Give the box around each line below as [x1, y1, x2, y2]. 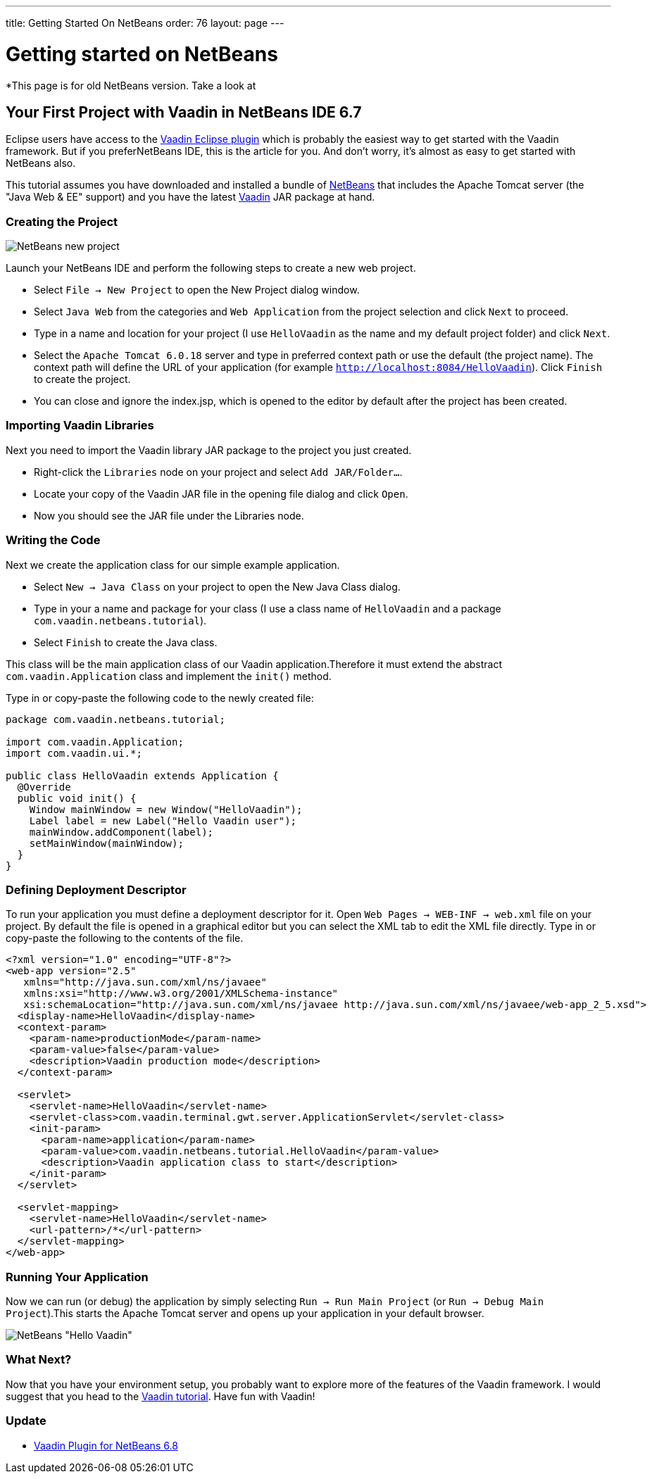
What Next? [6, 1352, 72, 1367]
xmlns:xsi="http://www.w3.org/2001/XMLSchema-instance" [23, 988, 339, 1000]
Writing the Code [6, 533, 101, 548]
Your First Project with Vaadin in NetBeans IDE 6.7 [6, 103, 362, 121]
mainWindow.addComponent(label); [29, 826, 214, 838]
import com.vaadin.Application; [6, 736, 184, 748]
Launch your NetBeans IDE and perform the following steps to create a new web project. [6, 262, 416, 275]
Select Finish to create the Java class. [34, 636, 218, 648]
